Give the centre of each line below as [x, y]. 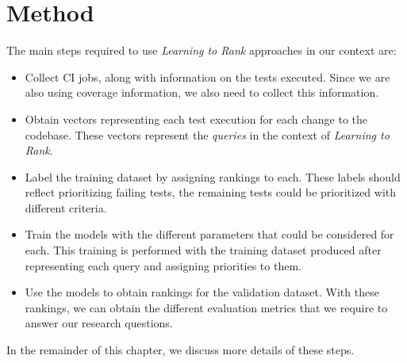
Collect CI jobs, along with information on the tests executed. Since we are [207, 76]
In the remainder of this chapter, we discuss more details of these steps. [180, 350]
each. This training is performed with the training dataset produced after [203, 250]
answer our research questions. [99, 323]
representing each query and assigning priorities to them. [163, 265]
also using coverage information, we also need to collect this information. [202, 92]
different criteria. [66, 207]
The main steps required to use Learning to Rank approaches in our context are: [202, 50]
